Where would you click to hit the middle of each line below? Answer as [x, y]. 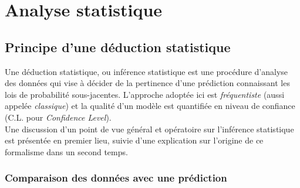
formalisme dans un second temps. [66, 151]
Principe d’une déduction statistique [118, 47]
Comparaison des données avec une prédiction [116, 178]
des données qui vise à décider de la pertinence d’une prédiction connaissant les [147, 83]
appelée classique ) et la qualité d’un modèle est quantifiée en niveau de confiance [150, 106]
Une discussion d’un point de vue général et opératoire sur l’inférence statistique [149, 129]
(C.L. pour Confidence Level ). [58, 117]
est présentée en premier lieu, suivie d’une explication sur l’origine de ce [134, 140]
